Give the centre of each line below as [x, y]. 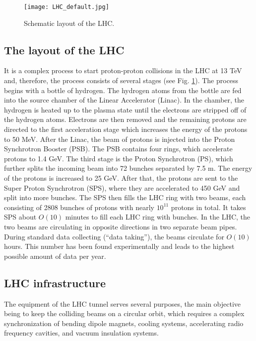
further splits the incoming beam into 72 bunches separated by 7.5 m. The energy [128, 168]
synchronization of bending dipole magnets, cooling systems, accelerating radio [124, 323]
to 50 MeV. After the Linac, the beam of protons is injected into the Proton [120, 139]
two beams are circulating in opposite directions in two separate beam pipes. [121, 226]
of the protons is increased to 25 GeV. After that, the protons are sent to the [121, 177]
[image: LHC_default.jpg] [66, 7]
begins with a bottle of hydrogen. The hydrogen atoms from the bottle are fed [123, 90]
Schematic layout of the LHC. [69, 23]
